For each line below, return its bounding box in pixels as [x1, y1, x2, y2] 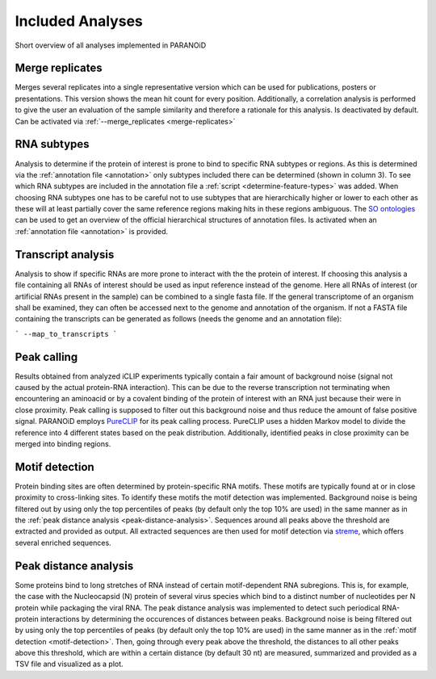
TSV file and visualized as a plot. [15, 659, 124, 669]
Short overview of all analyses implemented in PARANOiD [15, 40, 207, 50]
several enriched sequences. [15, 538, 112, 547]
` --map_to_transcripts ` [15, 329, 118, 338]
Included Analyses [15, 12, 143, 30]
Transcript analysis [15, 247, 115, 262]
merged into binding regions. [15, 438, 111, 448]
